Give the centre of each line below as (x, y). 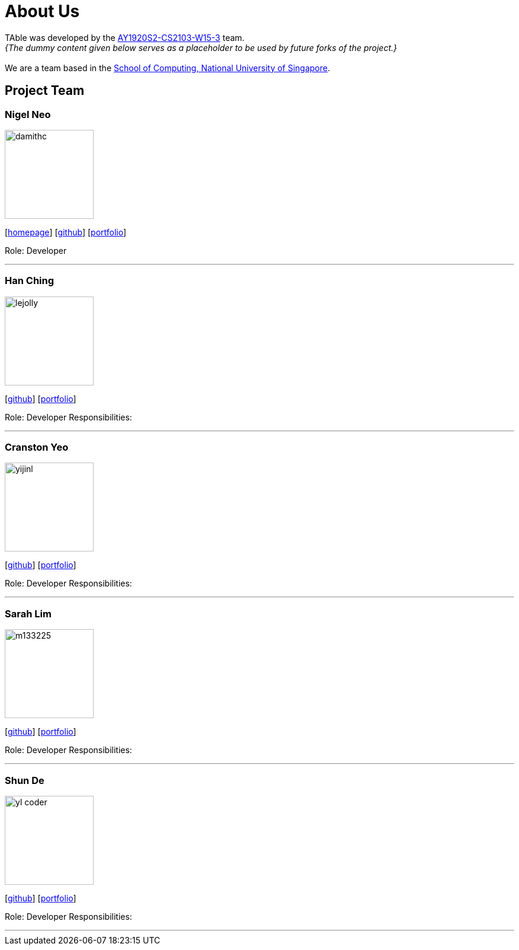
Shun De (25, 780)
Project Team (45, 91)
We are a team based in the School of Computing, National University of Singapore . (168, 68)
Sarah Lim (28, 613)
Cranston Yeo (37, 447)
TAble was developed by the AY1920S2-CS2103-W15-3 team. (125, 37)
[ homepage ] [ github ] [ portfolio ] (66, 232)
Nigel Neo (28, 114)
